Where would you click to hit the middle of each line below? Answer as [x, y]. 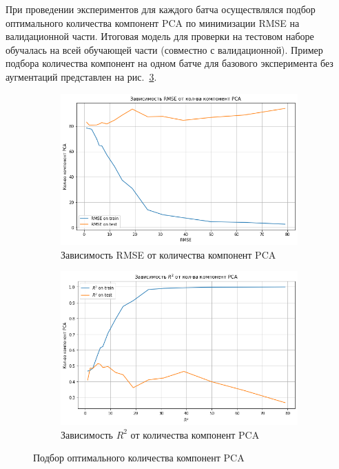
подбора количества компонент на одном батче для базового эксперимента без [169, 63]
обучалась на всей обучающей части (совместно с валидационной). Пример [164, 49]
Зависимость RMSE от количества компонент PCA [168, 254]
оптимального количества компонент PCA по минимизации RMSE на [153, 22]
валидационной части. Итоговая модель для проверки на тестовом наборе [160, 36]
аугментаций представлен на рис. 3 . [81, 76]
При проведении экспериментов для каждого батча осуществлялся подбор [161, 9]
